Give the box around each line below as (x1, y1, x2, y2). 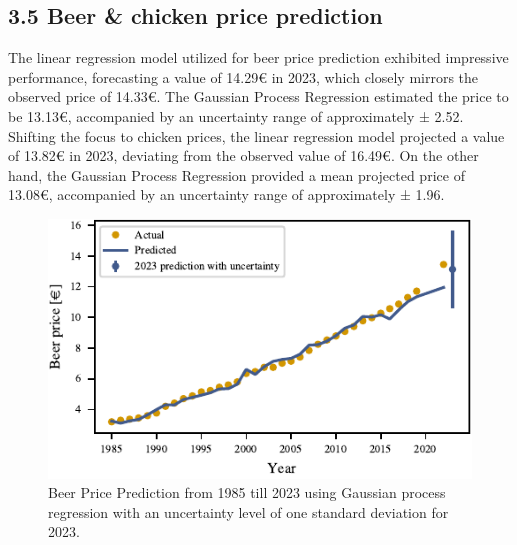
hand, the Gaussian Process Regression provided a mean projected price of (8, 164, 465, 185)
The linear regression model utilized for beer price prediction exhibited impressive (8, 47, 509, 68)
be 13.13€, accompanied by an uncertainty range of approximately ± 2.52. (8, 105, 464, 126)
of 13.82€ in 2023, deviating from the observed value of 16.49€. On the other (8, 145, 479, 166)
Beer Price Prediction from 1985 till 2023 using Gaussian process (48, 482, 446, 503)
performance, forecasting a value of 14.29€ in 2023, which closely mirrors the (8, 66, 479, 87)
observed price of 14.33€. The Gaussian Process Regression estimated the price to (8, 86, 509, 107)
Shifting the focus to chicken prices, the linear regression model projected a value (8, 125, 505, 146)
